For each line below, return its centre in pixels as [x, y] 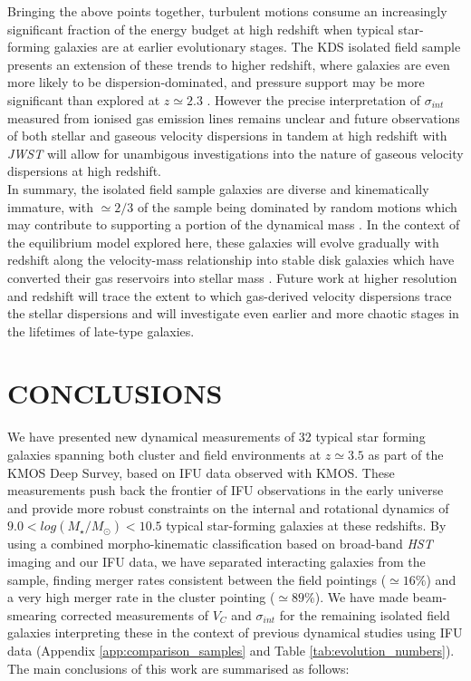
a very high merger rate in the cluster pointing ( [141, 597]
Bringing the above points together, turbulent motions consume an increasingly [227, 11]
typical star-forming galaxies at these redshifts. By [306, 525]
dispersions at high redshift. [84, 171]
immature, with [50, 206]
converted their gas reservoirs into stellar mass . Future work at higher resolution [232, 277]
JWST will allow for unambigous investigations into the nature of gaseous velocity [235, 153]
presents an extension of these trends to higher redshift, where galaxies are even [229, 64]
